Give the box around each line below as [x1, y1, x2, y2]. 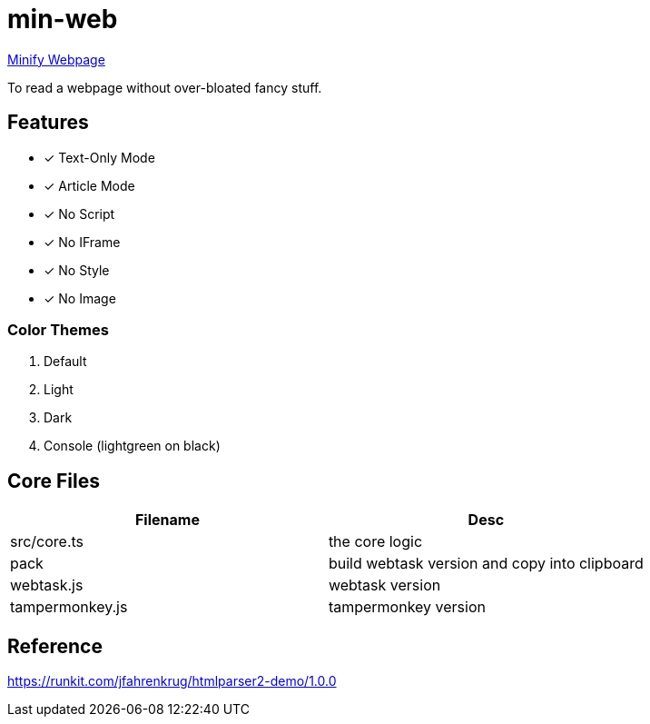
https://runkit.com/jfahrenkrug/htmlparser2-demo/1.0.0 [7, 673, 337, 689]
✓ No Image [44, 290, 116, 306]
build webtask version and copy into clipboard [328, 554, 644, 573]
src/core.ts [10, 532, 84, 551]
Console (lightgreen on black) [44, 438, 221, 454]
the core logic [328, 532, 423, 551]
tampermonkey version [328, 598, 486, 617]
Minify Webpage [7, 51, 105, 67]
